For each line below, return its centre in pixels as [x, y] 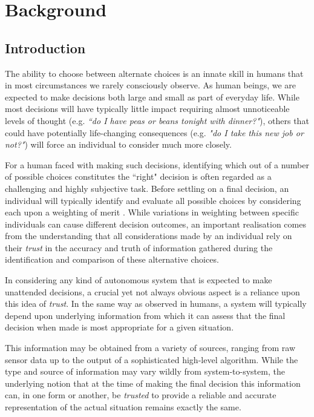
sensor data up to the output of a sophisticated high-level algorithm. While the [152, 359]
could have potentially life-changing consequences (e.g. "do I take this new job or [154, 132]
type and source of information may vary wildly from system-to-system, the [145, 371]
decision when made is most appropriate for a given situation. [119, 327]
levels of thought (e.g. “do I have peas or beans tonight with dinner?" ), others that [157, 120]
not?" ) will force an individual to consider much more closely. [118, 144]
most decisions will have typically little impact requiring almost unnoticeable [147, 109]
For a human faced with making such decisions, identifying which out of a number [157, 164]
